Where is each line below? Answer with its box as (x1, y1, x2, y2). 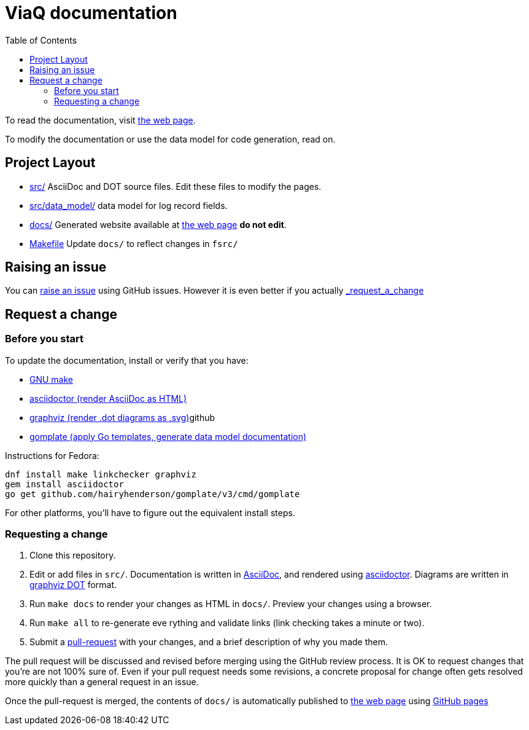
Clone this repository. (29, 550, 116, 561)
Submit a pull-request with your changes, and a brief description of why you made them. (29, 637, 388, 648)
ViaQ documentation (5, 2, 177, 23)
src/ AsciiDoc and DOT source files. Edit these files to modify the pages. (29, 181, 322, 192)
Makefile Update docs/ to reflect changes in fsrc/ (29, 238, 238, 249)
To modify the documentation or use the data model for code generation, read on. (5, 133, 336, 144)
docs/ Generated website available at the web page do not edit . (29, 219, 287, 230)
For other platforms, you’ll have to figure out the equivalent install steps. (5, 507, 295, 518)
